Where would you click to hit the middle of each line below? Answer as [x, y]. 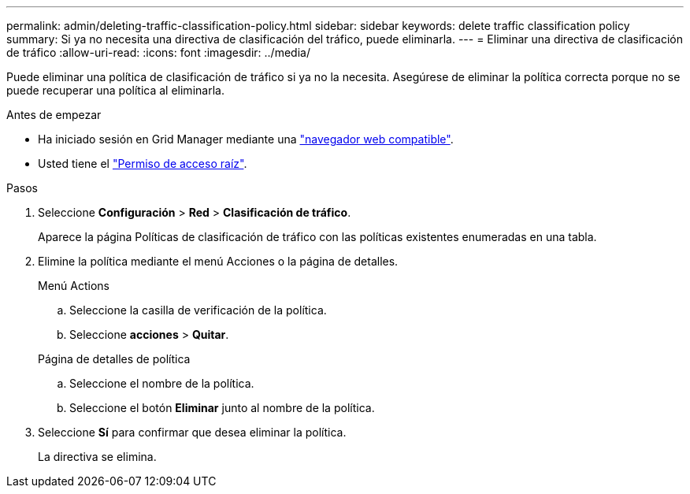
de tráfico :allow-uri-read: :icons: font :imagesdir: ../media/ [158, 52]
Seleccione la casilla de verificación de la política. [198, 310]
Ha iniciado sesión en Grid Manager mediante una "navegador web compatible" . [246, 139]
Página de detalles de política [114, 359]
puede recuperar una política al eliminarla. [115, 90]
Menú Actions [74, 286]
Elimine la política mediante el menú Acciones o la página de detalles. [218, 261]
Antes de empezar [54, 115]
